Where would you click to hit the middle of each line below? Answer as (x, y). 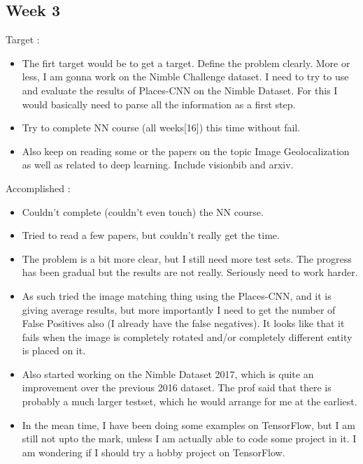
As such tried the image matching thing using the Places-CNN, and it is (177, 295)
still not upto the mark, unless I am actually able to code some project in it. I (189, 438)
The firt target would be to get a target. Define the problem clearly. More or (186, 63)
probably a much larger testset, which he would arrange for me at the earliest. (190, 401)
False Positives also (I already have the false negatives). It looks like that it (183, 323)
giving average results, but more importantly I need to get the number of (179, 309)
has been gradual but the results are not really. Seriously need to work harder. (190, 272)
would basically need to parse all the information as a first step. (159, 104)
